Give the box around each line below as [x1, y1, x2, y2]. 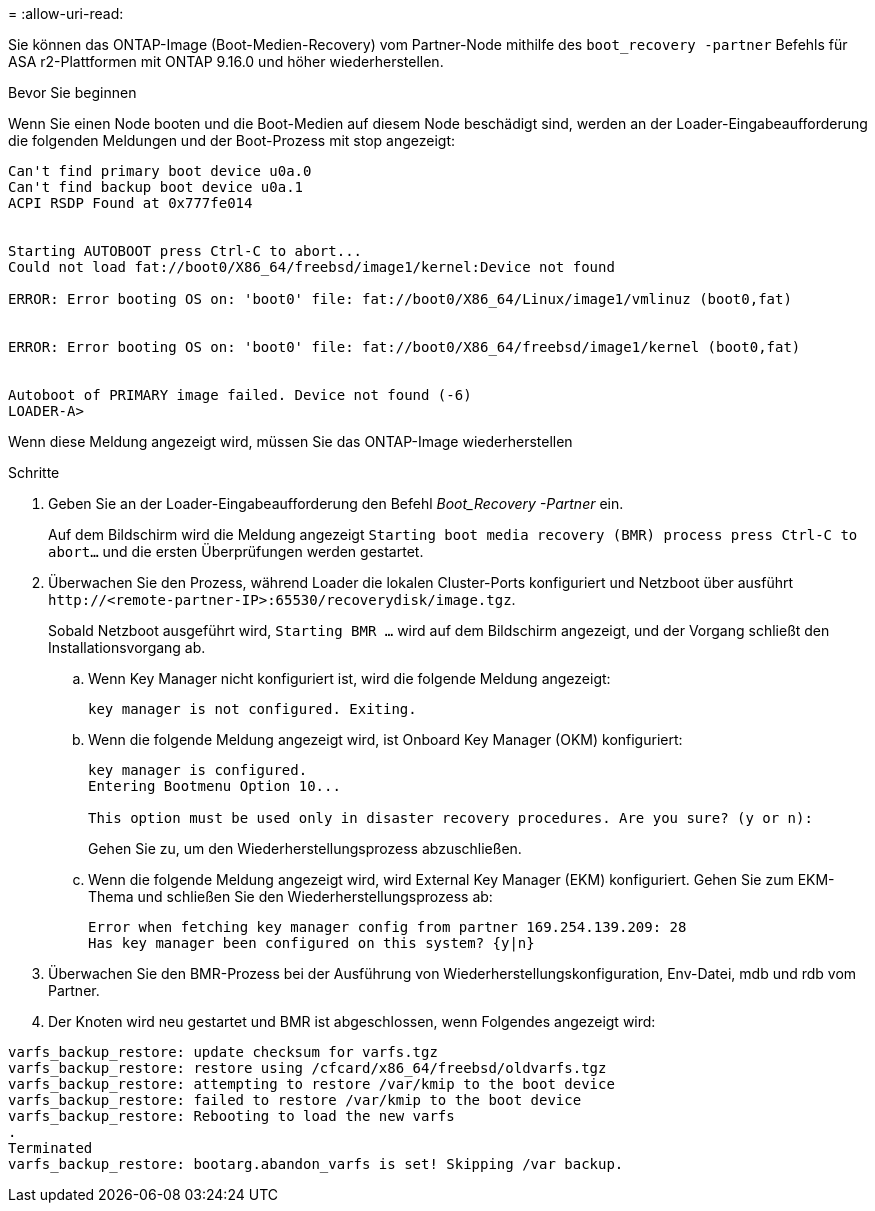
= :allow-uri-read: [8, 5, 124, 22]
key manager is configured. [88, 762, 308, 778]
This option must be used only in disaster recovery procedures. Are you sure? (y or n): [88, 810, 813, 826]
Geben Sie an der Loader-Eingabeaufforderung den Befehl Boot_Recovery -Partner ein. [48, 495, 624, 512]
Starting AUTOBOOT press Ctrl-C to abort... [8, 243, 363, 259]
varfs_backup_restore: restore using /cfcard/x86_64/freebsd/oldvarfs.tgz [8, 1060, 607, 1076]
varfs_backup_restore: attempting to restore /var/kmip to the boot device [8, 1076, 615, 1092]
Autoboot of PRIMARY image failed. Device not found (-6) [8, 387, 472, 403]
